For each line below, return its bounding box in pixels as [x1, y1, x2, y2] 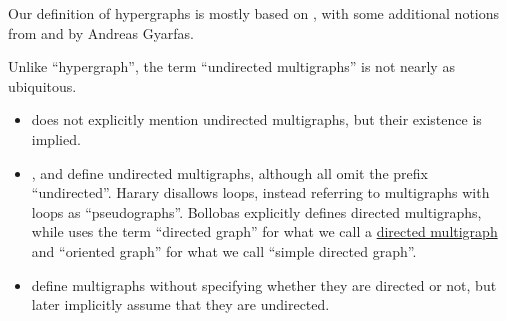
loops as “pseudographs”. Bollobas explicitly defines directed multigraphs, [31, 201, 482, 222]
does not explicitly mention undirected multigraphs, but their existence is [31, 109, 482, 130]
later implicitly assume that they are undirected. [31, 294, 330, 315]
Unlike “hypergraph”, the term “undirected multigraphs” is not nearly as [8, 56, 455, 77]
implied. [31, 128, 81, 149]
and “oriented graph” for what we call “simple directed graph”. [31, 240, 417, 261]
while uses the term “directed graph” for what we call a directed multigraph [31, 221, 498, 242]
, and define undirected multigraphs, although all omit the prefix [31, 162, 428, 183]
